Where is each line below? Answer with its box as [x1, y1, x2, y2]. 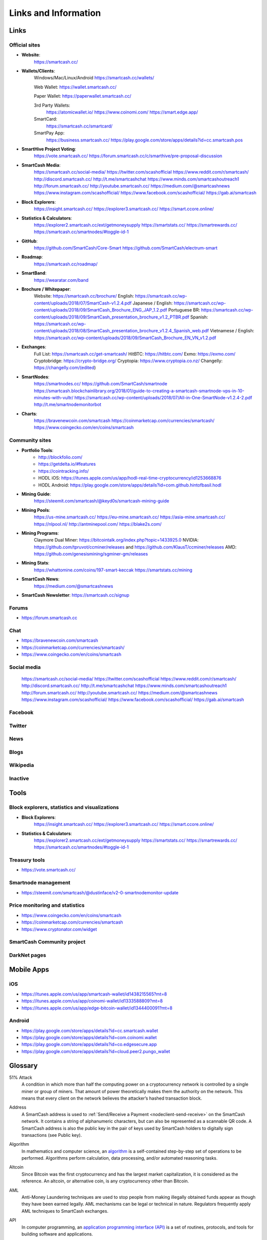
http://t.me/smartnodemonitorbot [34, 402, 101, 408]
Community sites [9, 437, 51, 444]
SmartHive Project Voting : [21, 146, 76, 152]
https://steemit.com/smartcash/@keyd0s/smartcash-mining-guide [34, 498, 170, 504]
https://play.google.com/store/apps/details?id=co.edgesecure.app [21, 1042, 157, 1048]
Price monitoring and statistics [9, 902, 85, 909]
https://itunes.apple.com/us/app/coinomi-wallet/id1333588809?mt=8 [21, 998, 163, 1004]
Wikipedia [9, 762, 34, 769]
